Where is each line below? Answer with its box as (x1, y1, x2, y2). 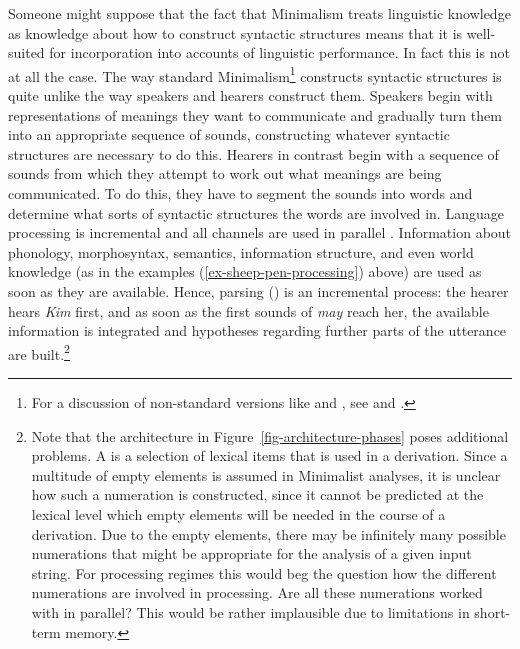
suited (8, 42, 45, 63)
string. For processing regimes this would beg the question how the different (31, 562, 497, 583)
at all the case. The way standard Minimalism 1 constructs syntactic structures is (8, 62, 502, 86)
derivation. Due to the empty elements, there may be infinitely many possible (31, 523, 506, 544)
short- (474, 601, 511, 622)
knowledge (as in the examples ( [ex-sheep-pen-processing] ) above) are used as (8, 261, 482, 282)
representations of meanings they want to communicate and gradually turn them (8, 104, 502, 125)
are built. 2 (8, 340, 70, 364)
